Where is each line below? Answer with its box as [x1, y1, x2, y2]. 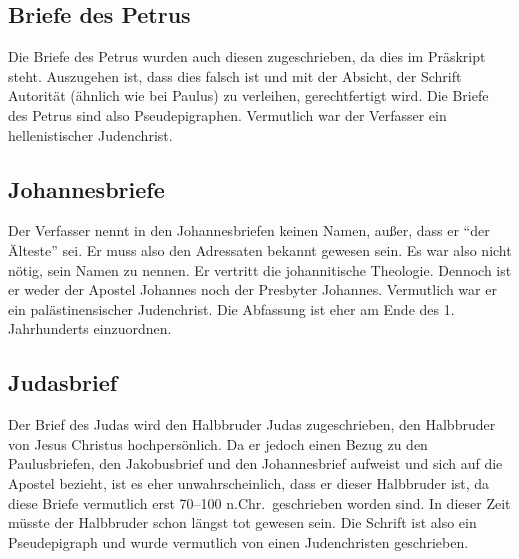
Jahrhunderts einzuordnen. [8, 318, 172, 339]
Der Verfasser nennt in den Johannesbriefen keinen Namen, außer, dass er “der [8, 220, 490, 241]
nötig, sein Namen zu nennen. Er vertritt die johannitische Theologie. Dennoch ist [8, 259, 512, 280]
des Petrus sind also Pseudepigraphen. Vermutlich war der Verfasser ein [8, 104, 447, 125]
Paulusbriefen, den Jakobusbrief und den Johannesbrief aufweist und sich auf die [8, 453, 503, 474]
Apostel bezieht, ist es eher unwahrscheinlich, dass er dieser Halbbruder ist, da [8, 472, 490, 493]
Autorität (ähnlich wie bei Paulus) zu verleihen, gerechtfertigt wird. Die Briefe [8, 85, 489, 106]
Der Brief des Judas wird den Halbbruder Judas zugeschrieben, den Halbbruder [8, 414, 496, 435]
